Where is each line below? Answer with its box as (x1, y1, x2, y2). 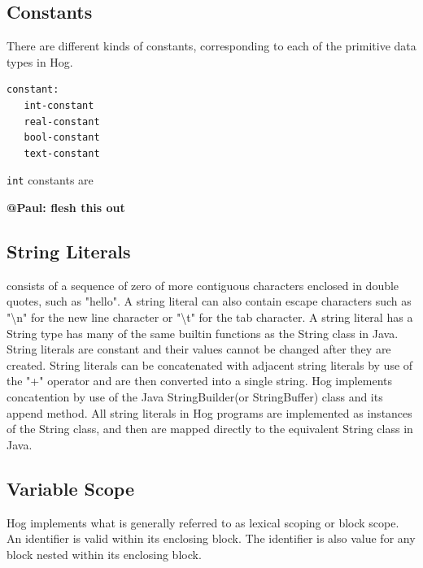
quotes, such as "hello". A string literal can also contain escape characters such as (7, 293, 412, 310)
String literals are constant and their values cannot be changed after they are (7, 340, 391, 358)
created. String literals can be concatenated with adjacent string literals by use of (7, 356, 413, 373)
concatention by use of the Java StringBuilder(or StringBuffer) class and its (7, 388, 383, 405)
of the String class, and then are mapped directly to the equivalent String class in (7, 420, 413, 437)
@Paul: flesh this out (7, 199, 125, 216)
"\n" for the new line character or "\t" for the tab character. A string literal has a (7, 309, 413, 325)
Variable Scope (7, 475, 134, 501)
